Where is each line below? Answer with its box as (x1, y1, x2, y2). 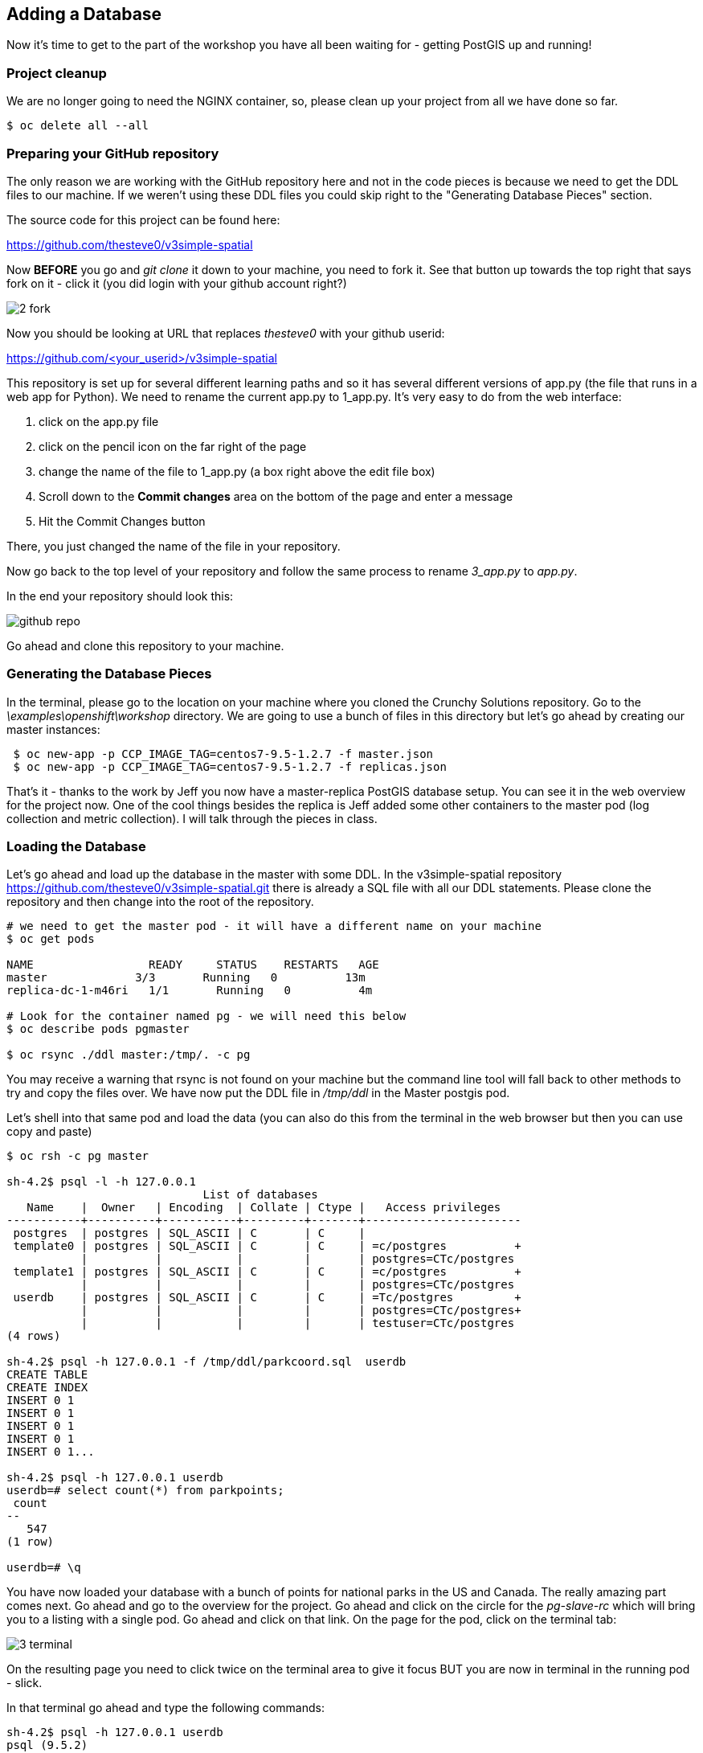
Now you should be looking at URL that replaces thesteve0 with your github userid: (6, 326, 445, 340)
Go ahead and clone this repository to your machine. (6, 638, 284, 653)
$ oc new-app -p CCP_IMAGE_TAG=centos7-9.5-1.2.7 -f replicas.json (13, 760, 447, 773)
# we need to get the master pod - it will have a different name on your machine (6, 920, 542, 933)
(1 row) (6, 1535, 55, 1549)
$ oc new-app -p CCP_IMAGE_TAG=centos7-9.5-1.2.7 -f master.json (13, 747, 434, 760)
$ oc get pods (6, 932, 95, 946)
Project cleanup (6, 64, 107, 81)
